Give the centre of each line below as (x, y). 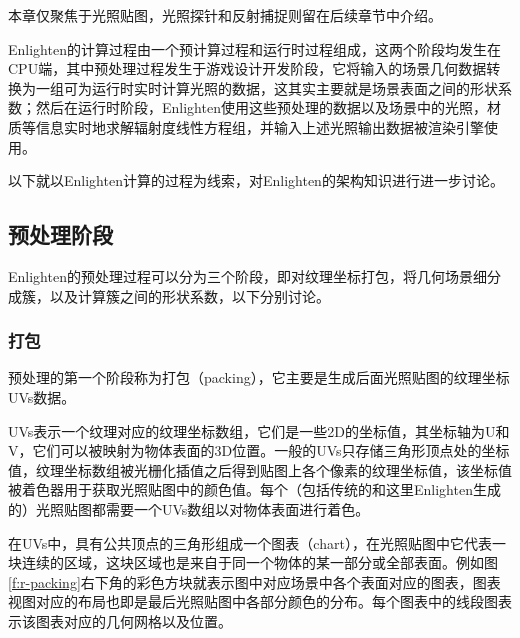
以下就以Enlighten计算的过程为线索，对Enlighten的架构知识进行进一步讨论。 (256, 180)
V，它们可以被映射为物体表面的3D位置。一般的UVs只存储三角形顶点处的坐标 (259, 450)
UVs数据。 (42, 396)
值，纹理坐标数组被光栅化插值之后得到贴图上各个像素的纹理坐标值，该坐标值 (260, 469)
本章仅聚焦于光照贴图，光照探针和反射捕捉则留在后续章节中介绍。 (225, 15)
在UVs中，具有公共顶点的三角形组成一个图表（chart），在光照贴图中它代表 (250, 542)
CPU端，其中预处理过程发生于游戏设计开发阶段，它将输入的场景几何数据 (247, 68)
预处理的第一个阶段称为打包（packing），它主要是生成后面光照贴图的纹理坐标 (259, 377)
